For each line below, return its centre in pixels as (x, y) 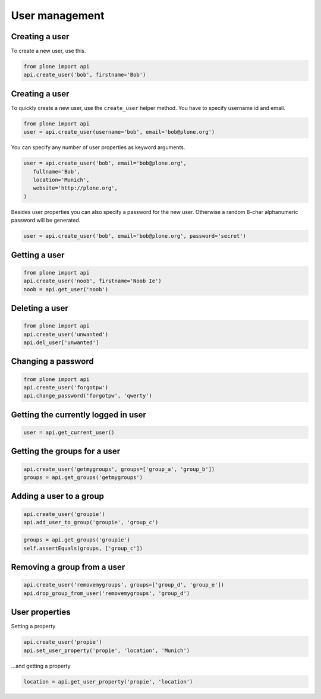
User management (58, 15)
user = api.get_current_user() (69, 432)
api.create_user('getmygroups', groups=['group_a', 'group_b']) (119, 469)
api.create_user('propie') (63, 642)
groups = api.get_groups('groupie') (77, 540)
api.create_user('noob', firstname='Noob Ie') (92, 281)
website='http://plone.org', (75, 188)
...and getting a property (41, 666)
